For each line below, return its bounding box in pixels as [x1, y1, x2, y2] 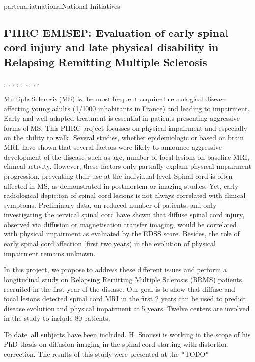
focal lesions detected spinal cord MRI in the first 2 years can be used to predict [4, 294, 246, 304]
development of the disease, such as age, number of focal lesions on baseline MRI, [4, 151, 249, 162]
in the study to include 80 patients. [4, 313, 110, 323]
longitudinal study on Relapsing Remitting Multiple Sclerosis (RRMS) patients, [4, 274, 244, 284]
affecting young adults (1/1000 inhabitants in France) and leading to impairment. [4, 103, 250, 113]
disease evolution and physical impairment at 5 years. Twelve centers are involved [4, 303, 250, 313]
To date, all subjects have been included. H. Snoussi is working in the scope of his [4, 329, 251, 339]
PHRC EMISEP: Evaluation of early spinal [4, 25, 228, 40]
